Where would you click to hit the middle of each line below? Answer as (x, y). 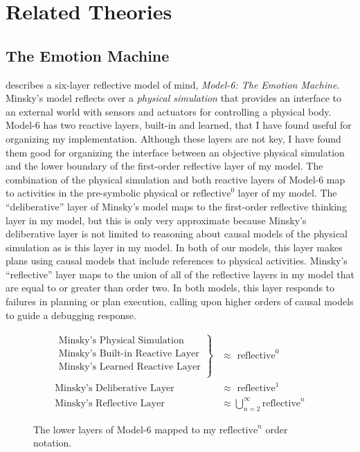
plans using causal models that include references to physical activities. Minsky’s (177, 261)
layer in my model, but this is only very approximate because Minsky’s (156, 220)
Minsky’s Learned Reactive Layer (129, 367)
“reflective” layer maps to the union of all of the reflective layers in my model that (180, 274)
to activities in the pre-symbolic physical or (98, 193)
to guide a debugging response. (71, 315)
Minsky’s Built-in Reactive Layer (129, 353)
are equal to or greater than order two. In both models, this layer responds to (170, 288)
